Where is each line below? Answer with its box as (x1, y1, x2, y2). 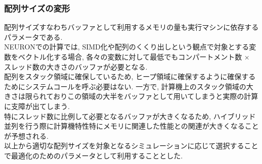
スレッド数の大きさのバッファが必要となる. (4, 61, 148, 72)
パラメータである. (4, 31, 63, 42)
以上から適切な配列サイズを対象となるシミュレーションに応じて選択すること (4, 140, 258, 151)
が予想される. (4, 130, 49, 141)
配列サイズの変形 (4, 2, 70, 14)
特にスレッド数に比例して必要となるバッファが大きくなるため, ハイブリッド (4, 111, 256, 121)
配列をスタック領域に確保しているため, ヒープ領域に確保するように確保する (4, 71, 256, 82)
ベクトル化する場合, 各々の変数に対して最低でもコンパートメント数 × (18, 51, 250, 62)
